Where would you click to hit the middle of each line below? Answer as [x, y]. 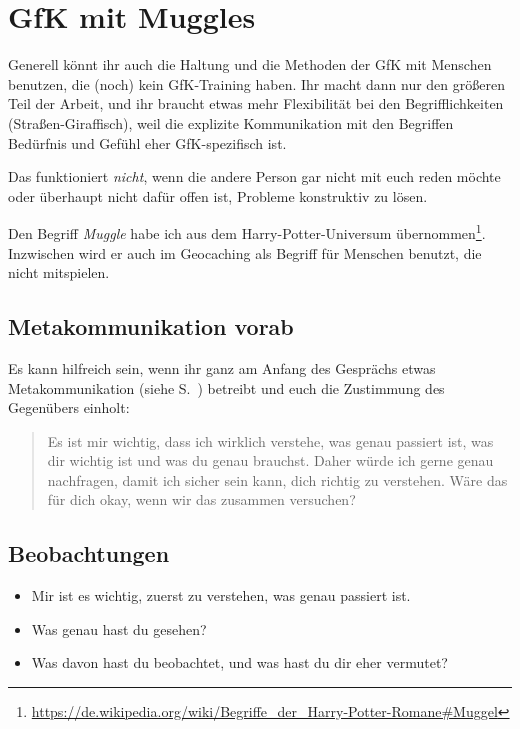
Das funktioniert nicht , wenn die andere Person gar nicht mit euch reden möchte [254, 176]
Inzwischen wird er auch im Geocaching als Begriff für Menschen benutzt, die [245, 252]
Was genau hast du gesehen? [119, 628]
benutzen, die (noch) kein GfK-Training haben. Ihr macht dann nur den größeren [256, 83]
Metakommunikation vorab [151, 326]
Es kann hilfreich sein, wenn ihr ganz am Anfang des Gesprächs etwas [222, 367]
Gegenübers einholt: [69, 407]
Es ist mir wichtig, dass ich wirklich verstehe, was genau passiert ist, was [270, 440]
